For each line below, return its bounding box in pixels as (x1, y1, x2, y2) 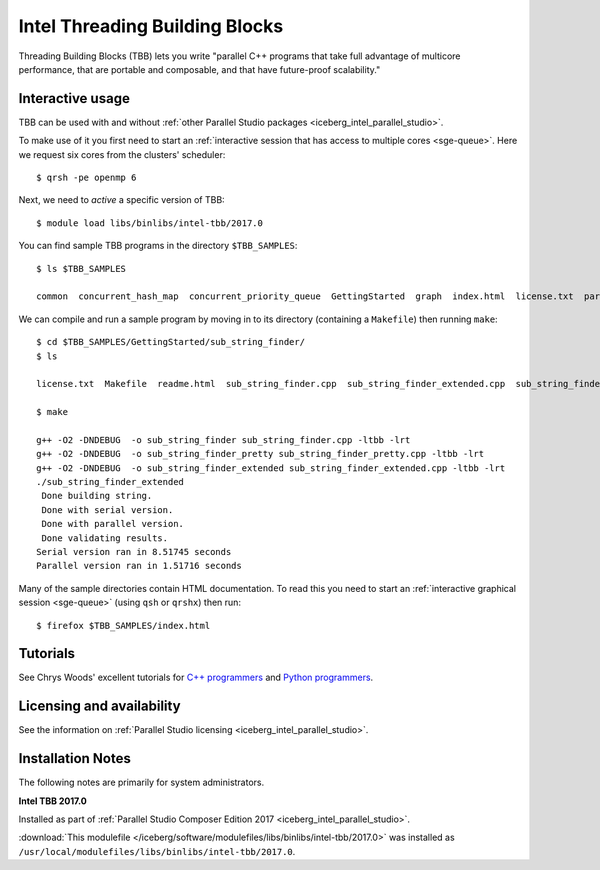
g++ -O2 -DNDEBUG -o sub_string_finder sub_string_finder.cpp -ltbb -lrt (36, 434, 411, 445)
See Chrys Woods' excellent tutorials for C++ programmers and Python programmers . (18, 671, 374, 684)
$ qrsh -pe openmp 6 (36, 172, 137, 184)
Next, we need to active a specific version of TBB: (18, 194, 225, 206)
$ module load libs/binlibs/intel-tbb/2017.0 (36, 217, 264, 229)
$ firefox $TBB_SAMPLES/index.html (36, 620, 211, 631)
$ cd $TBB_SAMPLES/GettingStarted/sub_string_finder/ (36, 336, 305, 348)
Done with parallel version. (41, 518, 185, 530)
